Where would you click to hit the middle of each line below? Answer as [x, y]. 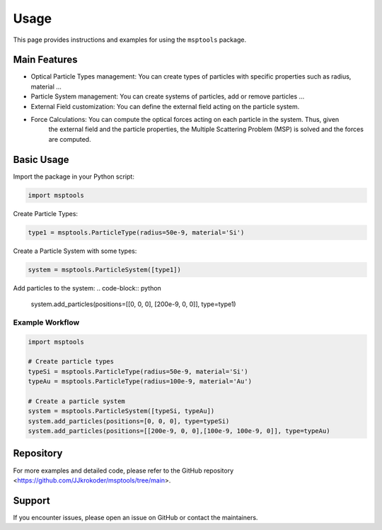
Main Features [45, 60]
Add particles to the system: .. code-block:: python [87, 288]
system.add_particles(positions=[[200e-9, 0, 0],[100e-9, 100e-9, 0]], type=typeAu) [179, 431]
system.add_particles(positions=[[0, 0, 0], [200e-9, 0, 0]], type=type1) [133, 304]
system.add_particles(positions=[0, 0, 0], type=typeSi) [129, 421]
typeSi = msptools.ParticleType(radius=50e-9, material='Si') [138, 371]
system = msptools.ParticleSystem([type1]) [105, 270]
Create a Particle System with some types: [75, 251]
